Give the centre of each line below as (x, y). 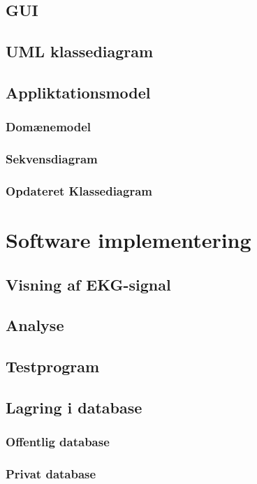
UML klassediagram (80, 51)
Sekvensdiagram (52, 159)
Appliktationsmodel (78, 92)
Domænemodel (49, 127)
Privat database (51, 474)
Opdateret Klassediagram (79, 190)
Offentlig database (58, 442)
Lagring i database (74, 407)
